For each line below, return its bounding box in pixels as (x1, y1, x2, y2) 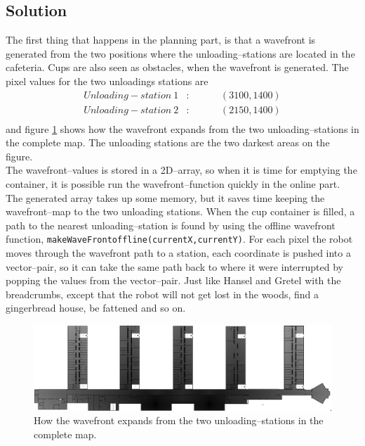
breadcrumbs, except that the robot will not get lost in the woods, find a (6, 286, 319, 301)
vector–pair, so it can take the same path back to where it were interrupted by (6, 259, 344, 274)
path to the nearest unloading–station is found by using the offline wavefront (6, 217, 336, 232)
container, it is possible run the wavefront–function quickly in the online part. (6, 177, 340, 191)
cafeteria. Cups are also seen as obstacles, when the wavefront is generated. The (6, 60, 349, 75)
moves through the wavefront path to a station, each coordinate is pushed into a (6, 246, 351, 260)
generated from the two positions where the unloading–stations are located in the (6, 46, 355, 60)
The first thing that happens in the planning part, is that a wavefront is (6, 32, 316, 47)
